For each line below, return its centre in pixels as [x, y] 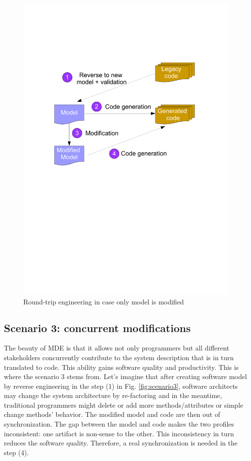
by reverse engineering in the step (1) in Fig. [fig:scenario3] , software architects [121, 386]
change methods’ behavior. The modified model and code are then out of [112, 414]
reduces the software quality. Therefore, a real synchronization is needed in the [121, 443]
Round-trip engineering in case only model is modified [104, 301]
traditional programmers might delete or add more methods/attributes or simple [124, 405]
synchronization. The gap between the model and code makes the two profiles [119, 424]
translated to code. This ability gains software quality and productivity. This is [121, 367]
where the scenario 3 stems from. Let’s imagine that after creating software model [125, 376]
